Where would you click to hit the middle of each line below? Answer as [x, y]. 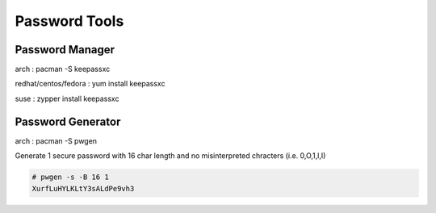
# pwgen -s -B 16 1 [70, 177]
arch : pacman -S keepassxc [63, 69]
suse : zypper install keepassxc [67, 98]
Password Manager [65, 50]
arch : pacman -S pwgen [56, 140]
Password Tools [69, 21]
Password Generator [68, 121]
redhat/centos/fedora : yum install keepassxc [90, 84]
